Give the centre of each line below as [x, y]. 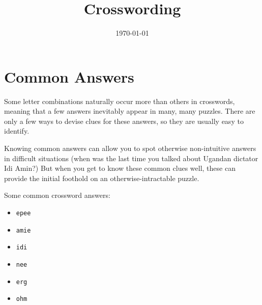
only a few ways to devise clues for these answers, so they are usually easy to [124, 121]
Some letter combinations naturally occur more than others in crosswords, [120, 101]
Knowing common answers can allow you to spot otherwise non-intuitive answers [130, 148]
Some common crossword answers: [57, 195]
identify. [17, 131]
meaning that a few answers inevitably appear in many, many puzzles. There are [130, 111]
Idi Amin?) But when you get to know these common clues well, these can [120, 168]
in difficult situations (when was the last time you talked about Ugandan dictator [131, 158]
